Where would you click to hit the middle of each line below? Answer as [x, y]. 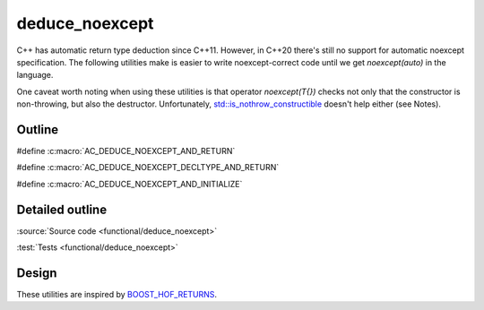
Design [37, 273]
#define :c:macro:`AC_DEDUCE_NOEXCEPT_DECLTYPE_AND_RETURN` [148, 168]
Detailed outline [62, 209]
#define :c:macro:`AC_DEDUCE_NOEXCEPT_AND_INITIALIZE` [130, 184]
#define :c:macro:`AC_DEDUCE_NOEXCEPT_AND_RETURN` [126, 151]
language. [35, 75]
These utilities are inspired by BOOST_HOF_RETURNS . [117, 294]
